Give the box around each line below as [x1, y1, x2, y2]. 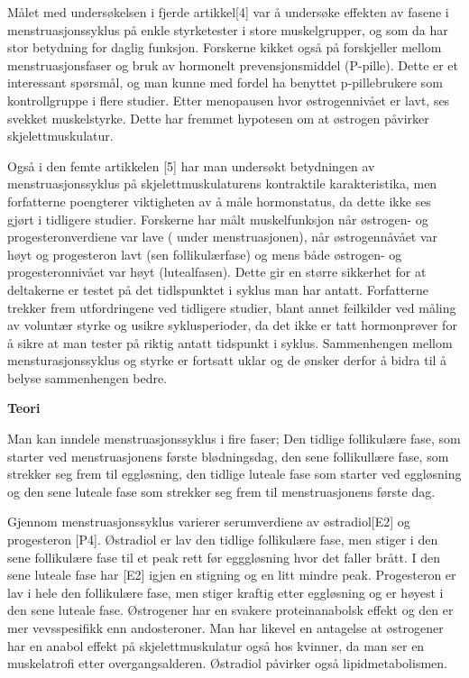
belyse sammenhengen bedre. [7, 368, 168, 387]
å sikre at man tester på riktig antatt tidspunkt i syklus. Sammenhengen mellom [7, 333, 453, 352]
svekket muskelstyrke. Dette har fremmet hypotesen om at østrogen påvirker [7, 108, 429, 127]
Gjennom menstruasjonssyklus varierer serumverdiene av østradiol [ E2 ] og [7, 512, 410, 531]
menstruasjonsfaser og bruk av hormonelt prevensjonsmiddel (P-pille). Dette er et [7, 55, 459, 74]
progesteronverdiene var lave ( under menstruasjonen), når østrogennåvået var [7, 227, 438, 246]
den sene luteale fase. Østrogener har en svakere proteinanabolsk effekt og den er [7, 600, 454, 619]
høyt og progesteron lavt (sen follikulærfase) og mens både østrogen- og [7, 244, 402, 263]
